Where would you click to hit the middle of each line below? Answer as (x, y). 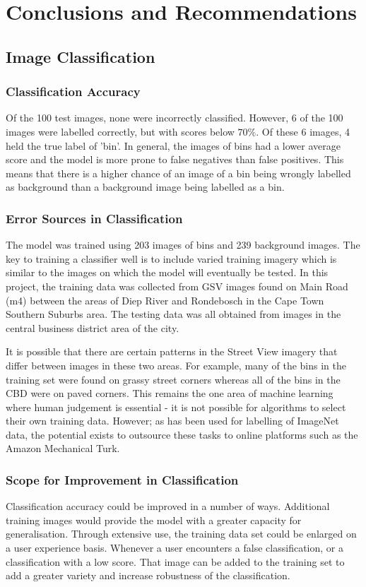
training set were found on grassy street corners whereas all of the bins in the (173, 379)
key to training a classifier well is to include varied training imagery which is (171, 258)
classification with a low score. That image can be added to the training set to (175, 561)
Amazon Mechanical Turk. (63, 448)
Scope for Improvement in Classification (122, 479)
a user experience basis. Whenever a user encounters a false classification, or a (175, 548)
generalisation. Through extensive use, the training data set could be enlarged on (181, 534)
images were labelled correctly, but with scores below (120, 131)
